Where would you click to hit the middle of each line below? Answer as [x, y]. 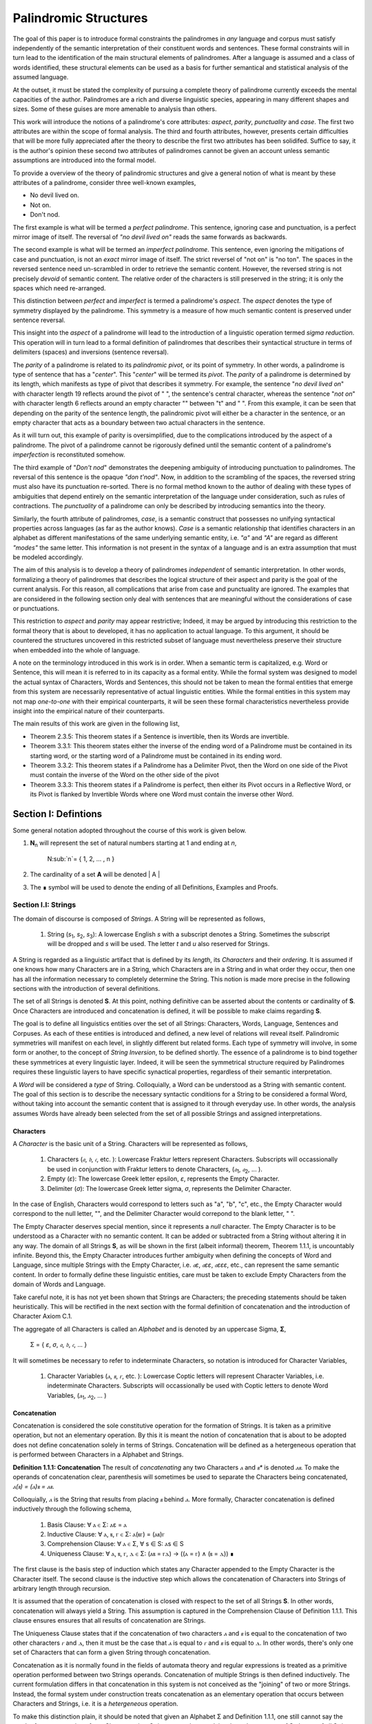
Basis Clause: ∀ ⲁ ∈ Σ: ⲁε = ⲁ [87, 1525]
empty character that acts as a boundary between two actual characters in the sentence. [139, 423]
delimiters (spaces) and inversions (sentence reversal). [91, 352]
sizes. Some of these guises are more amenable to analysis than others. [115, 109]
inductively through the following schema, [72, 1509]
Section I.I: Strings [44, 905]
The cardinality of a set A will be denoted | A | [95, 874]
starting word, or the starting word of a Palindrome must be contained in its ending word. [156, 756]
